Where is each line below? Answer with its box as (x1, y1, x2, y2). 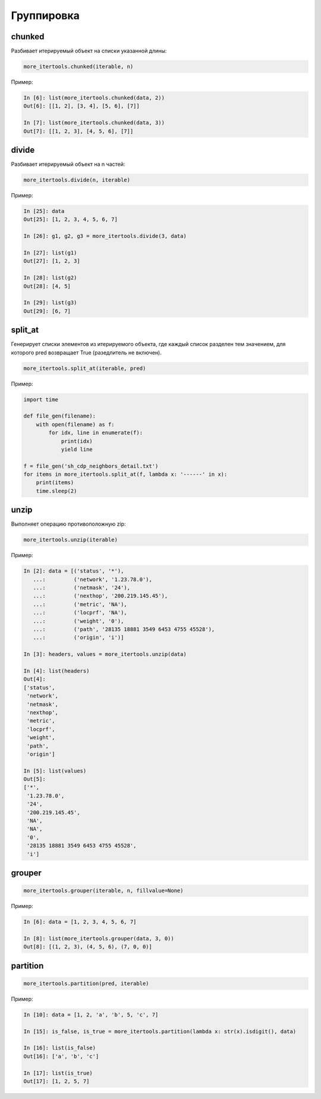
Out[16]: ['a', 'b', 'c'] (23, 1053, 99, 1060)
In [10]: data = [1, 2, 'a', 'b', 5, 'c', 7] (23, 1011, 159, 1018)
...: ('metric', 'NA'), (33, 601, 127, 608)
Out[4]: (23, 676, 46, 683)
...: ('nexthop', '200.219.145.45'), (33, 592, 168, 599)
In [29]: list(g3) (23, 299, 77, 306)
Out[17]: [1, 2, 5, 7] (23, 1078, 90, 1085)
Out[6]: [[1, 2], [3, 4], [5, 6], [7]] (23, 103, 140, 109)
